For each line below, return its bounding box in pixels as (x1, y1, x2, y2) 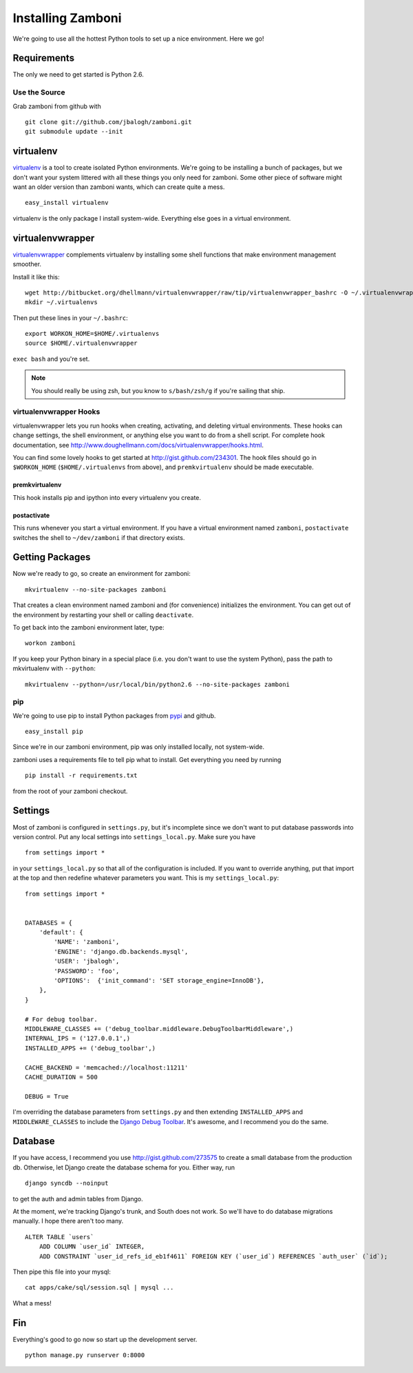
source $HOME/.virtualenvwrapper (25, 339, 138, 348)
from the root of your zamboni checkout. (12, 787, 128, 795)
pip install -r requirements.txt (25, 772, 138, 779)
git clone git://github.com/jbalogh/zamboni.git (25, 118, 192, 126)
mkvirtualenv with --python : (12, 664, 96, 672)
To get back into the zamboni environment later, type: (12, 623, 165, 631)
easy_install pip (25, 728, 83, 736)
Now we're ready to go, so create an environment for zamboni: (12, 570, 191, 578)
